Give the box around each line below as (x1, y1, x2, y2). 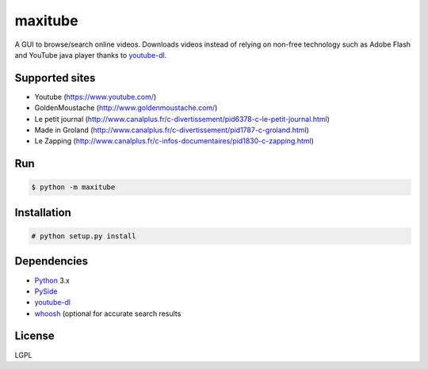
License (14, 329, 55, 343)
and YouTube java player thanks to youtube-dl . (14, 50, 167, 59)
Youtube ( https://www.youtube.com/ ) (34, 92, 157, 101)
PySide (34, 286, 58, 296)
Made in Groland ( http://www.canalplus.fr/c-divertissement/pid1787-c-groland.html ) (34, 125, 309, 135)
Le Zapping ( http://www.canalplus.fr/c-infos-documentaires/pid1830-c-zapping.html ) (34, 136, 315, 146)
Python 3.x (34, 276, 71, 285)
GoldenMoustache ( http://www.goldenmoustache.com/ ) (34, 103, 218, 112)
